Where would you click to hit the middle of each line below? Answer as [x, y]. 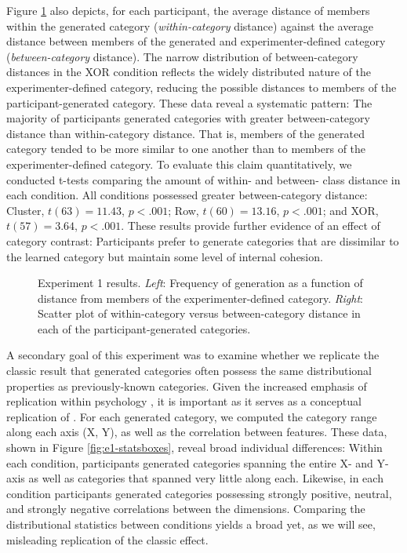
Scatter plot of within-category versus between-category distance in [199, 313]
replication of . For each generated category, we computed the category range [192, 416]
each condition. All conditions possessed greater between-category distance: [187, 195]
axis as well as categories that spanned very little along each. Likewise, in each [195, 478]
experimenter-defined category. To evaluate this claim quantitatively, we [179, 164]
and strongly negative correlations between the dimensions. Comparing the [186, 509]
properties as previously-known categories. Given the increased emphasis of [187, 386]
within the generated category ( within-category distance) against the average [190, 25]
